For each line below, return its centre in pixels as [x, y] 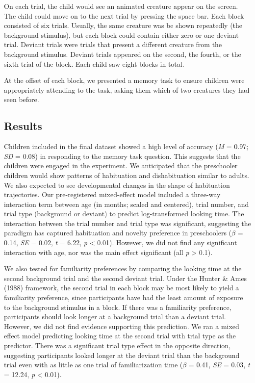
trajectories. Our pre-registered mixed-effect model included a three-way [112, 194]
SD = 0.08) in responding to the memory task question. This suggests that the [122, 156]
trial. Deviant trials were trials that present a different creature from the [113, 44]
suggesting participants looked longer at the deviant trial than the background [122, 355]
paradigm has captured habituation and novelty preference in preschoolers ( [118, 233]
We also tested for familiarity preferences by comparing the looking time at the [123, 268]
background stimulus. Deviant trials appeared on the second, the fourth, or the [123, 54]
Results [23, 126]
